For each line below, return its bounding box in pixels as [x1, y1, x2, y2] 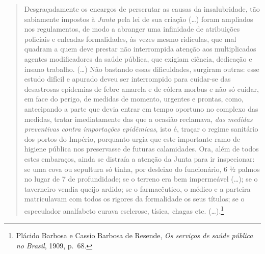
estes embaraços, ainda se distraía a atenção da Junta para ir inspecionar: [24, 153, 255, 164]
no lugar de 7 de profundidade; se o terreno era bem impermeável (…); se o [24, 173, 258, 184]
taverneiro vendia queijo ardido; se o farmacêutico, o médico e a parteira [24, 183, 251, 194]
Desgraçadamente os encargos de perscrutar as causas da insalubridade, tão [24, 4, 260, 14]
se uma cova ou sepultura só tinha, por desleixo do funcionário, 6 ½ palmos [24, 163, 260, 174]
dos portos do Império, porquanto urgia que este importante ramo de [24, 133, 241, 144]
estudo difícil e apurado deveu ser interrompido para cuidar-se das [24, 73, 231, 84]
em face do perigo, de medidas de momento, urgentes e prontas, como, [24, 93, 244, 104]
